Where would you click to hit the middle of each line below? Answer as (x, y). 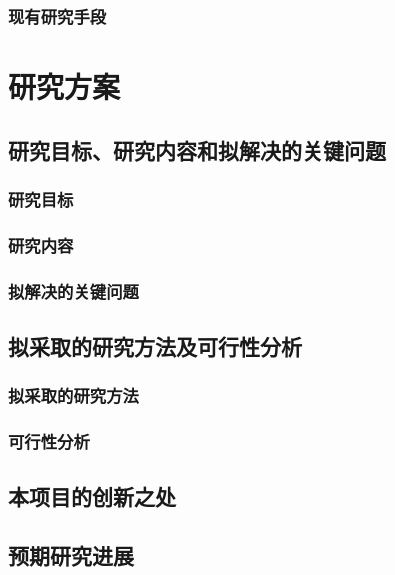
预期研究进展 (71, 555)
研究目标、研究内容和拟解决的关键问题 (197, 149)
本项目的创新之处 (92, 496)
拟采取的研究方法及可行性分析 (155, 345)
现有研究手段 (57, 15)
